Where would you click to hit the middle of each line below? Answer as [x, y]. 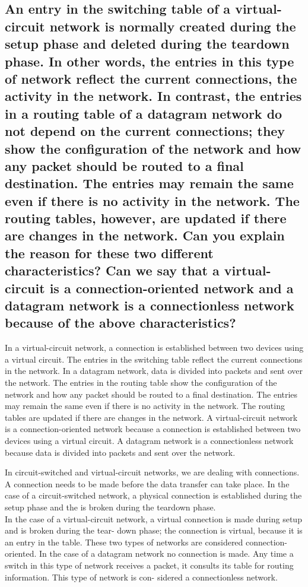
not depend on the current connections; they [145, 131]
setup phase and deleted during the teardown [147, 44]
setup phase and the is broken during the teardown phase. [110, 507]
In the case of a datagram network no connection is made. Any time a [166, 553]
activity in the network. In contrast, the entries [153, 96]
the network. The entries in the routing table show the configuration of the [141, 383]
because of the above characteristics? [120, 323]
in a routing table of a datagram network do [144, 113]
